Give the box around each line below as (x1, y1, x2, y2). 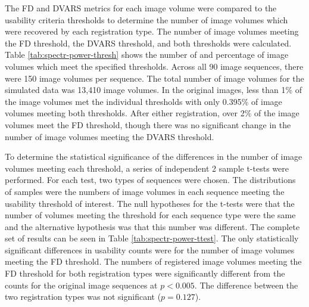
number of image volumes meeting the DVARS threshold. (5, 130, 214, 142)
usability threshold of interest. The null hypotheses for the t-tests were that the (5, 197, 295, 209)
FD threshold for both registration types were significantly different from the (5, 267, 285, 280)
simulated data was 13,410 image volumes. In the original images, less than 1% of (5, 83, 302, 96)
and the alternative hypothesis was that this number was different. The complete (5, 220, 300, 232)
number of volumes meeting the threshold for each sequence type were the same (5, 209, 296, 221)
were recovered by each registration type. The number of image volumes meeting (5, 25, 299, 38)
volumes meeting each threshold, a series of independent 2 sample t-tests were (5, 162, 289, 174)
